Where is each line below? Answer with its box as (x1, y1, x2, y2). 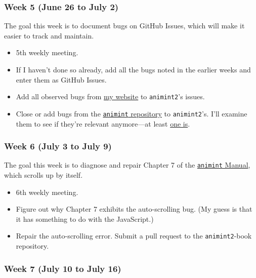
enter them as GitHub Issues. (16, 74, 107, 85)
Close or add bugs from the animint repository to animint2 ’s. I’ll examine (16, 108, 247, 118)
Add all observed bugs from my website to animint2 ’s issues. (16, 91, 205, 102)
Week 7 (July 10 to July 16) (4, 262, 121, 274)
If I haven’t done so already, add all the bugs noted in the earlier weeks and (16, 64, 251, 74)
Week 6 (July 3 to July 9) (4, 140, 112, 152)
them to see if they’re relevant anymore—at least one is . (16, 118, 190, 129)
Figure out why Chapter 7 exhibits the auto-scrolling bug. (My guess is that (16, 204, 252, 214)
